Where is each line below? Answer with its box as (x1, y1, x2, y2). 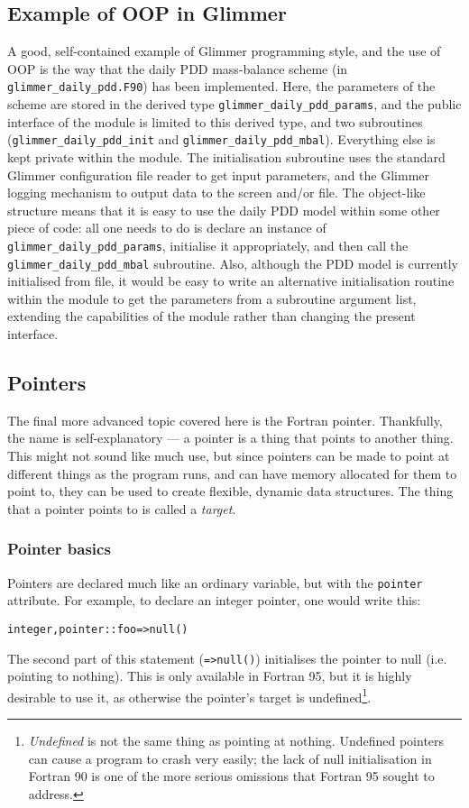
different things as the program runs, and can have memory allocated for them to (7, 464, 457, 482)
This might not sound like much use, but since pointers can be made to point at (7, 446, 450, 464)
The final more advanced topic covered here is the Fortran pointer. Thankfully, (7, 410, 443, 429)
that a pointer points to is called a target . (7, 499, 236, 518)
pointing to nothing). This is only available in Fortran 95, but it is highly (7, 666, 412, 685)
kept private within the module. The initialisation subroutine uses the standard (7, 147, 446, 166)
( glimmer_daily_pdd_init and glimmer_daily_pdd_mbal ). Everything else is (7, 130, 436, 149)
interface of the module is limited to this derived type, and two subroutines (7, 112, 423, 131)
